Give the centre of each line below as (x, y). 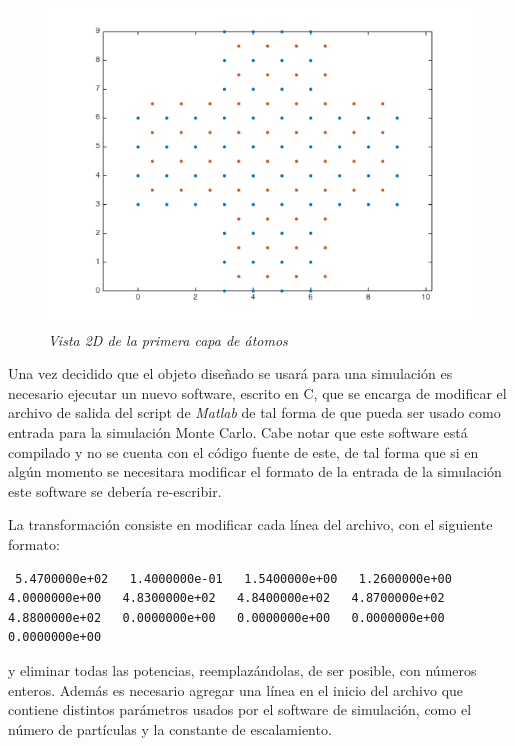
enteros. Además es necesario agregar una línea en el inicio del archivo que (236, 689)
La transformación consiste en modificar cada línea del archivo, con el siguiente (250, 524)
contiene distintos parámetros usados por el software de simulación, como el (240, 709)
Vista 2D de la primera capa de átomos (168, 339)
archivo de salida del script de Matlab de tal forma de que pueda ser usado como (254, 412)
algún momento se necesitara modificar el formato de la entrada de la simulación (255, 471)
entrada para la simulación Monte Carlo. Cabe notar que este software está (238, 431)
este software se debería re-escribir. (115, 490)
